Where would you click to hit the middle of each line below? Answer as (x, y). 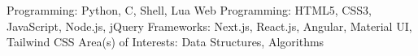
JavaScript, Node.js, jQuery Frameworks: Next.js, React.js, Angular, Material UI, (209, 26)
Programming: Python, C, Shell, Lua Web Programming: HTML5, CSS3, (189, 10)
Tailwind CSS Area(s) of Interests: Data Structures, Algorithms (165, 42)
